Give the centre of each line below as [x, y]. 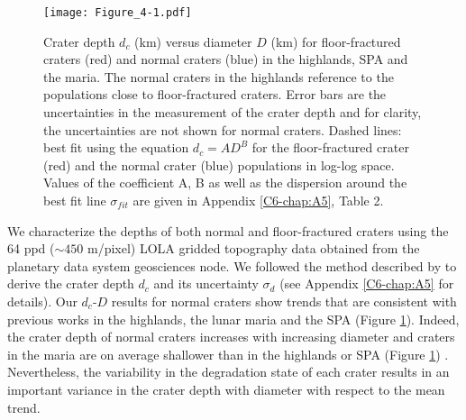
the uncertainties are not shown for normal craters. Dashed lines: [223, 129]
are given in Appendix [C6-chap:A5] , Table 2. [258, 200]
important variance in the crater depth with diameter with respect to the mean [226, 389]
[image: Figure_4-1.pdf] [118, 13]
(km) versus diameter [193, 41]
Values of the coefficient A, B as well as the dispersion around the [225, 183]
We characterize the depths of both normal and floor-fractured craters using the [228, 230]
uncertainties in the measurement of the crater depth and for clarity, [233, 112]
